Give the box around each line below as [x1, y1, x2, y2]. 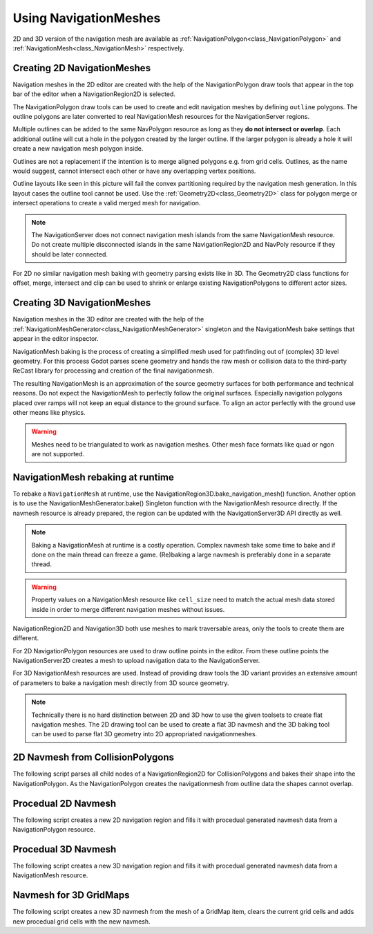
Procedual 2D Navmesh [12, 797, 117, 809]
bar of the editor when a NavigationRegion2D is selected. [12, 90, 176, 98]
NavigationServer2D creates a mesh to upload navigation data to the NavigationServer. [12, 657, 260, 665]
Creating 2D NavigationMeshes [12, 62, 151, 74]
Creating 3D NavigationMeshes [12, 297, 151, 309]
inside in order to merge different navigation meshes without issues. [31, 605, 225, 613]
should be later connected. [31, 250, 108, 259]
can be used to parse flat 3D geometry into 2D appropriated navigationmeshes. [31, 730, 258, 738]
